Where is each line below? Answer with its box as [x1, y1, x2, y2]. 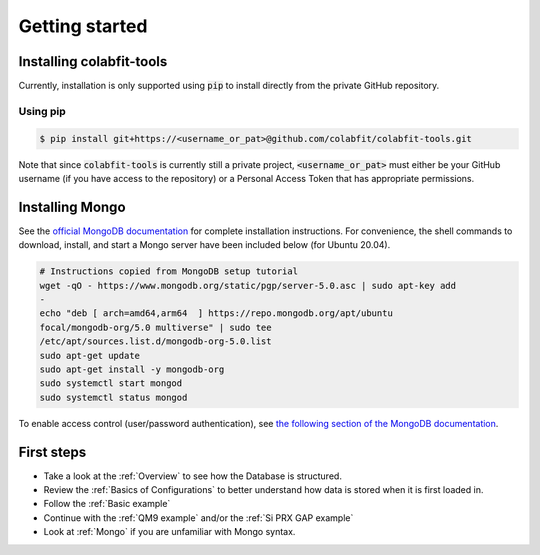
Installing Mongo [18, 198, 126, 215]
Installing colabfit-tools [18, 53, 168, 70]
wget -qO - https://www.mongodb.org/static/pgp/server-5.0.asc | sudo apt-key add [39, 280, 457, 291]
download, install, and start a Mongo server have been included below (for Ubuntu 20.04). [18, 239, 391, 251]
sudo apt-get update [39, 350, 140, 361]
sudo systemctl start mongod [39, 378, 183, 389]
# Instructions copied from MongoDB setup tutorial [39, 266, 299, 277]
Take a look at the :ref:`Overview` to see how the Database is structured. [43, 470, 342, 482]
